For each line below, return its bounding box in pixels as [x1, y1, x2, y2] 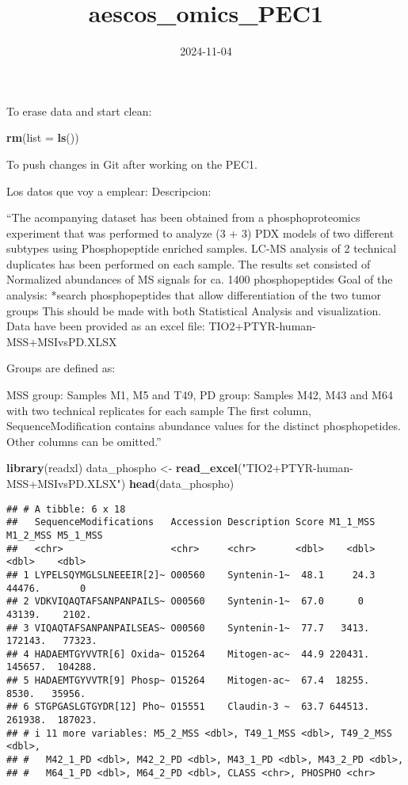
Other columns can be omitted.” [6, 433, 162, 449]
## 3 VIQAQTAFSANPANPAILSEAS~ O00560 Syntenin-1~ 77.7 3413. [6, 622, 370, 634]
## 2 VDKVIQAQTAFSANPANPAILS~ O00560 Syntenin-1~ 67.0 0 [6, 596, 364, 608]
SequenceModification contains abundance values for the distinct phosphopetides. [6, 417, 401, 434]
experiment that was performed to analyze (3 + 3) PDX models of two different [6, 224, 395, 241]
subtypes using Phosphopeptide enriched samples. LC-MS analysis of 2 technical [6, 240, 397, 257]
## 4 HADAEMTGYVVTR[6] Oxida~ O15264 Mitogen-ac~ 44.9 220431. [6, 648, 370, 660]
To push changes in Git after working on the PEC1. [6, 155, 257, 172]
